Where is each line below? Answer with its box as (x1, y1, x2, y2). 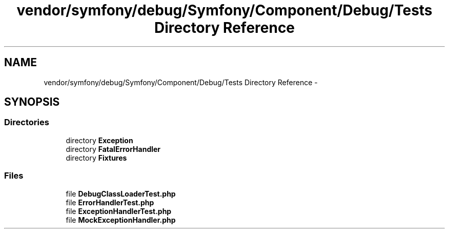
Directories (4, 117, 49, 128)
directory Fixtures (66, 153, 127, 162)
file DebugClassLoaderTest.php (66, 189, 176, 198)
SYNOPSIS (4, 95, 60, 109)
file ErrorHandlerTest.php (66, 198, 154, 207)
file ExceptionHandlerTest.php (66, 206, 172, 216)
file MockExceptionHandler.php (66, 215, 176, 224)
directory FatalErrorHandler (66, 144, 161, 153)
